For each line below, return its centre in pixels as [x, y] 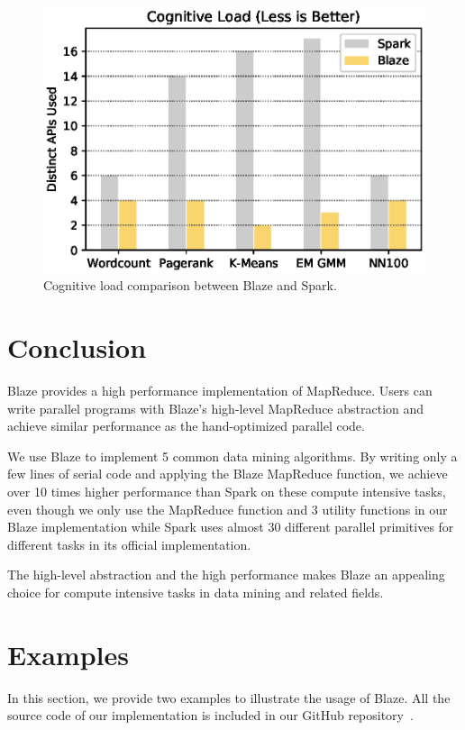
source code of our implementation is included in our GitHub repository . [210, 715]
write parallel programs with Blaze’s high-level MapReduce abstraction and [216, 408]
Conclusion [77, 347]
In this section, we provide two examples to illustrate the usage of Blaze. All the [229, 697]
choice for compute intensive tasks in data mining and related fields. [196, 592]
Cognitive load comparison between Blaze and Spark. [190, 285]
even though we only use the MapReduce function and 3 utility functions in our [228, 509]
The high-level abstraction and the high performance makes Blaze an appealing [226, 575]
